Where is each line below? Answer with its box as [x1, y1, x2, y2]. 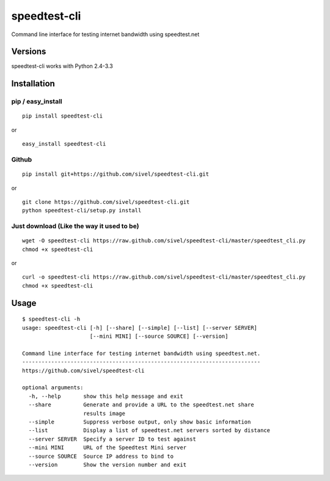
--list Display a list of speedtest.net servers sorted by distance [28, 427, 271, 434]
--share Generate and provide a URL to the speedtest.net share [28, 401, 254, 408]
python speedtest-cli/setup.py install [22, 207, 142, 214]
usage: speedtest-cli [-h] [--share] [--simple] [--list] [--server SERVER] [22, 324, 258, 331]
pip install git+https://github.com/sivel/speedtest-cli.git [22, 171, 209, 177]
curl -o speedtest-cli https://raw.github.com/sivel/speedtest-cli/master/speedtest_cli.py [22, 274, 306, 281]
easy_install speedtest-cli [22, 141, 106, 147]
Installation [11, 78, 55, 89]
